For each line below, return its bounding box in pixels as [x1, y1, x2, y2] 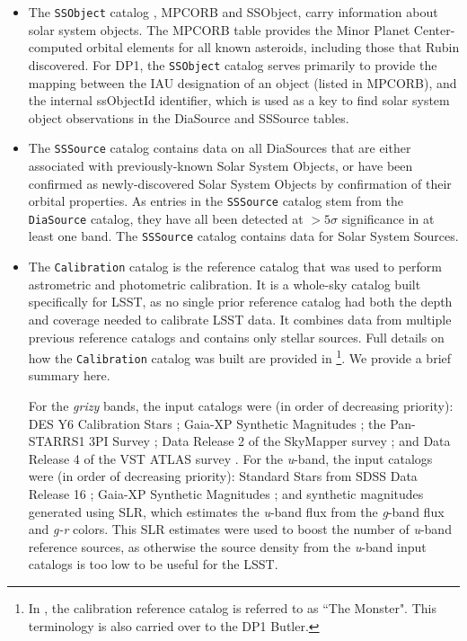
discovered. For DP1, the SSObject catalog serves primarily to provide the [28, 55, 437, 74]
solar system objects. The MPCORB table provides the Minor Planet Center [28, 20, 451, 39]
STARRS [28, 432, 79, 450]
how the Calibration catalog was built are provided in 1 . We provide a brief [28, 346, 452, 367]
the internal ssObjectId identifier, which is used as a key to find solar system [28, 91, 450, 110]
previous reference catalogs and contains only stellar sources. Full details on [28, 327, 445, 346]
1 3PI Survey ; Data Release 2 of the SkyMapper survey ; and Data [78, 432, 451, 450]
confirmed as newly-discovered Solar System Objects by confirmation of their [28, 174, 452, 192]
